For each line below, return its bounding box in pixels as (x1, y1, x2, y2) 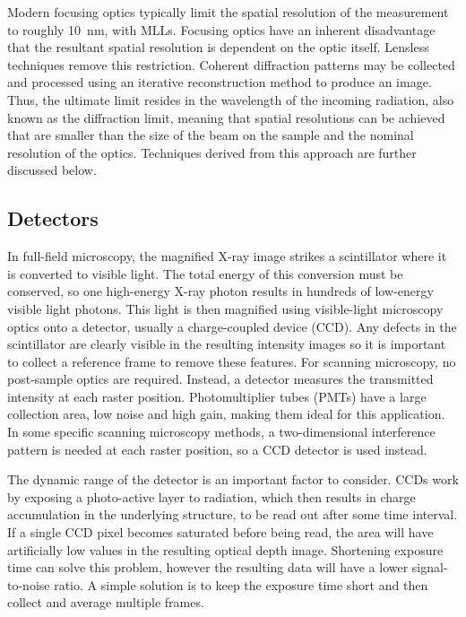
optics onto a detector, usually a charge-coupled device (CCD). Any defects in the (7, 317, 457, 335)
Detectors (7, 204, 99, 232)
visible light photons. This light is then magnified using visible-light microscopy (7, 299, 444, 317)
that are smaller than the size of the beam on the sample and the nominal (7, 126, 414, 144)
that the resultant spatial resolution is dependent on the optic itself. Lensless (7, 38, 429, 56)
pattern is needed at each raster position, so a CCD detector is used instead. (7, 439, 427, 458)
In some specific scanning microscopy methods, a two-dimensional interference (7, 422, 436, 441)
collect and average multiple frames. (7, 593, 204, 612)
